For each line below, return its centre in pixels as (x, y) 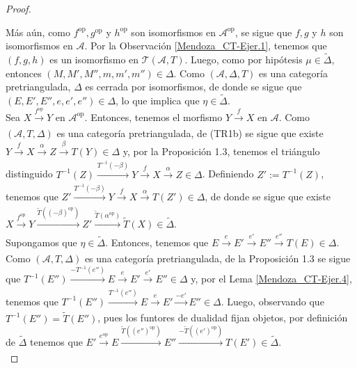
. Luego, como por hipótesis (244, 59)
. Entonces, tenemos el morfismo (153, 117)
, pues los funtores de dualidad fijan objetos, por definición (223, 318)
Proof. (18, 8)
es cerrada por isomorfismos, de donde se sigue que (193, 87)
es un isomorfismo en (94, 59)
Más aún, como (38, 32)
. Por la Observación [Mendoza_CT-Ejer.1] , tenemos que (206, 46)
